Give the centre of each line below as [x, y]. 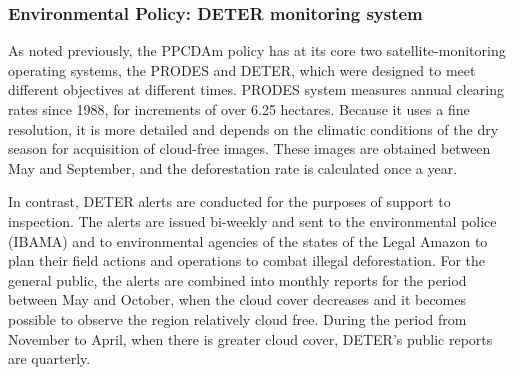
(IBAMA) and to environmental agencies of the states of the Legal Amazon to [248, 240]
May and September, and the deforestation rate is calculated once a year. [233, 167]
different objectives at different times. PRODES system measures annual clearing [256, 89]
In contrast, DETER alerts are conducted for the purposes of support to [229, 201]
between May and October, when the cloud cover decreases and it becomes [237, 299]
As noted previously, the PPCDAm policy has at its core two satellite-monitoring [257, 50]
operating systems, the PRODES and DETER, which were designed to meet [242, 69]
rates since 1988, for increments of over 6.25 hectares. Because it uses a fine [239, 109]
